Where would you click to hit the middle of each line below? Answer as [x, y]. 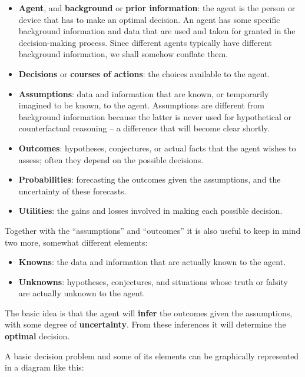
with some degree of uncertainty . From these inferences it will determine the [145, 324]
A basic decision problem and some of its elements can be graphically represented [152, 355]
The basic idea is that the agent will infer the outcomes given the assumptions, [149, 312]
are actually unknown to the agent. [82, 293]
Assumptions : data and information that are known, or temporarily [144, 93]
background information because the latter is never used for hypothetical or [155, 116]
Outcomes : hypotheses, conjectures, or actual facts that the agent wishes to [157, 148]
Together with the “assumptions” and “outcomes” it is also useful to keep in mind [153, 230]
